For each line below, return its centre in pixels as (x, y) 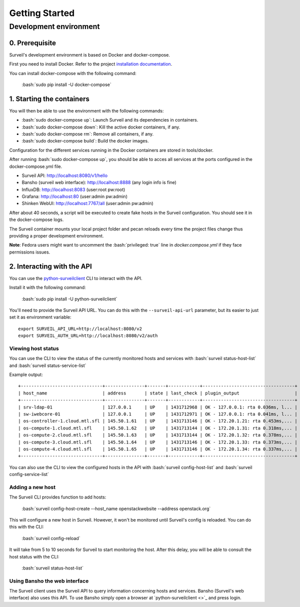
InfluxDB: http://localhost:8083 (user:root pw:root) (73, 189)
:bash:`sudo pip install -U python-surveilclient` (69, 299)
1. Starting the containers (49, 99)
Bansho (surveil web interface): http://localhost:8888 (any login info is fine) (99, 182)
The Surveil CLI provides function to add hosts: (58, 497)
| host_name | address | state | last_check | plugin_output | (158, 393)
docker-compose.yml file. (36, 166)
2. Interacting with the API (50, 266)
